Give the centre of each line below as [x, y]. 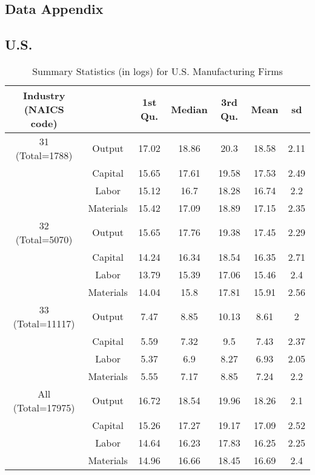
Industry [44, 95]
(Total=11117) [44, 323]
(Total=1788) [44, 155]
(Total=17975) [44, 407]
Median [189, 109]
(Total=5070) [44, 239]
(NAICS [44, 109]
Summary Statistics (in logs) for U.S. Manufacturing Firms [157, 71]
